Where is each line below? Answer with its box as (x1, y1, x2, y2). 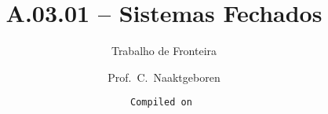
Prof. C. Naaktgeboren (108, 68, 220, 85)
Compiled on (130, 97, 192, 108)
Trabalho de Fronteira (111, 42, 217, 59)
